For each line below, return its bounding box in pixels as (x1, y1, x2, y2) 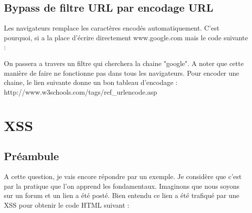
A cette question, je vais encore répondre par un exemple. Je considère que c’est (4, 171, 242, 181)
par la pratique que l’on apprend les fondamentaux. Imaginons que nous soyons (4, 180, 240, 191)
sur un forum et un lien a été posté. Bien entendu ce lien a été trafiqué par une (4, 190, 239, 200)
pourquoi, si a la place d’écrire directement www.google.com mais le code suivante (4, 32, 248, 42)
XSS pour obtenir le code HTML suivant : (4, 199, 130, 210)
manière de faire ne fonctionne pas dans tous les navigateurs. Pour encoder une (4, 67, 239, 78)
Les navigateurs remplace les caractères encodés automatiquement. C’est (4, 23, 219, 33)
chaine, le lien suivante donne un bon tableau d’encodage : (4, 77, 178, 87)
